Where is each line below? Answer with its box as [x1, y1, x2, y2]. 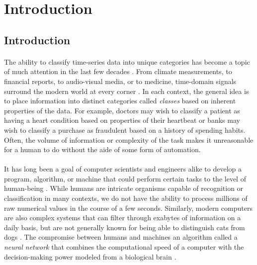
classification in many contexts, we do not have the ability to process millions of [4, 193, 248, 203]
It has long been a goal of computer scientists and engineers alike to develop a [4, 164, 242, 174]
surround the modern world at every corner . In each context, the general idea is [4, 86, 249, 96]
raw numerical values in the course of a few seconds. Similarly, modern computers [4, 202, 253, 213]
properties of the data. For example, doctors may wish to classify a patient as [4, 105, 240, 115]
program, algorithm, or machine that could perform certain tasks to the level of [4, 173, 246, 183]
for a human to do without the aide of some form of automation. [4, 144, 201, 155]
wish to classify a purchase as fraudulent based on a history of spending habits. [4, 124, 246, 135]
